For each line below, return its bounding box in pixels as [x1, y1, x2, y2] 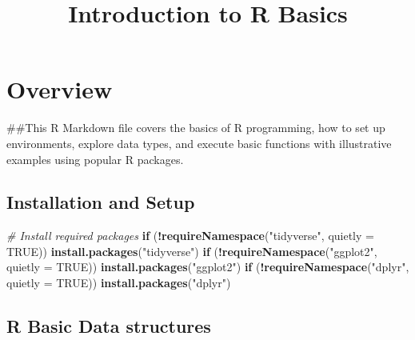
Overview [6, 73, 113, 106]
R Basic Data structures [6, 314, 211, 338]
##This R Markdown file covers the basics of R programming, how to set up [6, 119, 385, 136]
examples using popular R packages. [6, 150, 184, 167]
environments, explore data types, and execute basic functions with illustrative [6, 134, 392, 151]
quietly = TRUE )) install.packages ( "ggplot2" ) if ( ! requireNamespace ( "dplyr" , [6, 258, 409, 275]
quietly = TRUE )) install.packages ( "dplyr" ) [6, 274, 231, 291]
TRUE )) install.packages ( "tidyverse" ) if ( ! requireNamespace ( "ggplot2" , [6, 242, 377, 259]
